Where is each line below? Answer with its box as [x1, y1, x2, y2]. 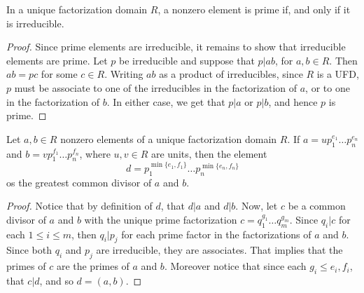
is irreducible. [6, 15, 64, 30]
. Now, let [235, 198, 278, 213]
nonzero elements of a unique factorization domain [60, 131, 277, 146]
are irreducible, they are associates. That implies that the [96, 243, 343, 257]
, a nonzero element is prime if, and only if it [157, 2, 351, 16]
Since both [6, 243, 52, 257]
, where [79, 146, 111, 161]
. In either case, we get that [106, 94, 225, 109]
